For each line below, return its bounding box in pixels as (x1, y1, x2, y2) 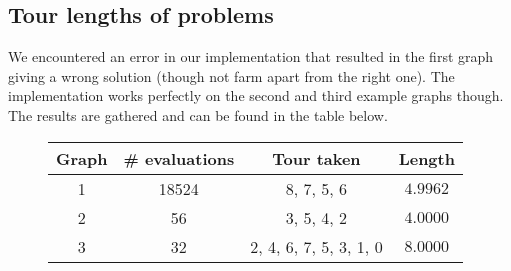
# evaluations (123, 146, 235, 170)
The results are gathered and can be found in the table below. (8, 104, 388, 125)
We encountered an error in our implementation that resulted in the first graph (8, 46, 494, 67)
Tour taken (272, 146, 361, 170)
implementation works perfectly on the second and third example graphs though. (8, 85, 504, 106)
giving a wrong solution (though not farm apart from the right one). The (8, 65, 455, 86)
